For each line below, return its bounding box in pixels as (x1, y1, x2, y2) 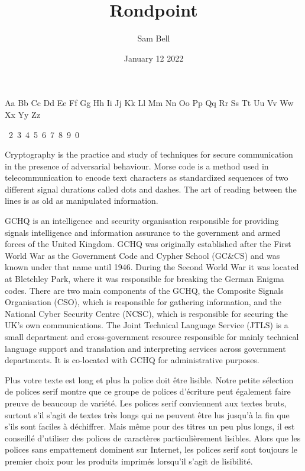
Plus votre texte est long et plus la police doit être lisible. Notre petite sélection (5, 373, 294, 386)
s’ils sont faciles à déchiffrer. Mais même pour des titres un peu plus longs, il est (5, 420, 295, 432)
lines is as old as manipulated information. (5, 194, 158, 207)
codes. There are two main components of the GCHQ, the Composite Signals (5, 284, 284, 296)
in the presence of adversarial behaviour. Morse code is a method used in (5, 159, 269, 172)
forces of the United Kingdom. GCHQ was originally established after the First (5, 238, 291, 250)
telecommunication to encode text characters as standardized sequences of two (5, 171, 288, 184)
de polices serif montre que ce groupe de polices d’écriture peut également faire (5, 385, 291, 398)
